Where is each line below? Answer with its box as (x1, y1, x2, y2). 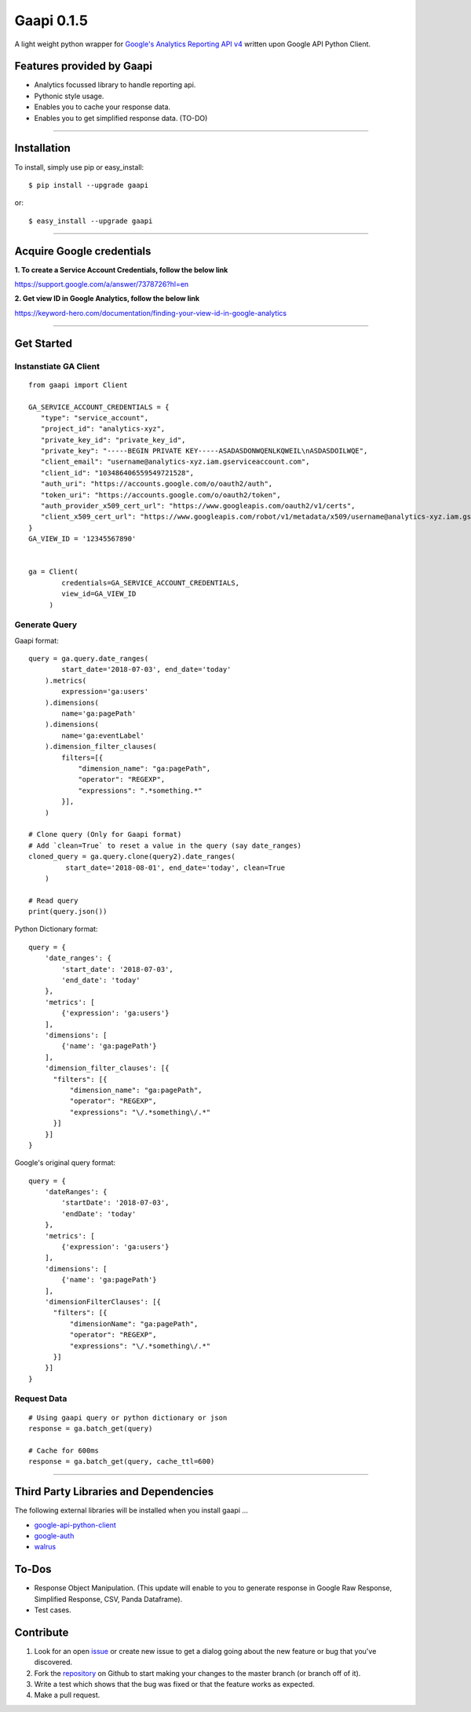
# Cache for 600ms (28, 1446, 100, 1455)
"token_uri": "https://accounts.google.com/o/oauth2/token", (40, 490, 282, 499)
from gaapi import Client (28, 380, 129, 389)
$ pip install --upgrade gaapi (28, 181, 149, 189)
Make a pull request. (34, 1690, 100, 1700)
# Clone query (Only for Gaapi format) (28, 830, 182, 839)
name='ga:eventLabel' (61, 731, 145, 740)
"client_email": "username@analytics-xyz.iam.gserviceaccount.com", (40, 457, 310, 467)
